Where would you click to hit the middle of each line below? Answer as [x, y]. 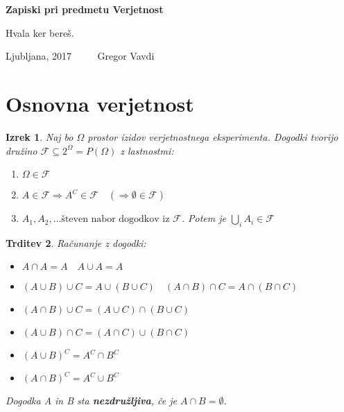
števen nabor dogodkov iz [115, 220]
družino [21, 150]
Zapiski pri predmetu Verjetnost [85, 9]
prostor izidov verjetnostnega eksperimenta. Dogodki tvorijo [213, 136]
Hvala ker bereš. [40, 32]
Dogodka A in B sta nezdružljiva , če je [92, 401]
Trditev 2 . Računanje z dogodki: [76, 242]
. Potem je [204, 218]
